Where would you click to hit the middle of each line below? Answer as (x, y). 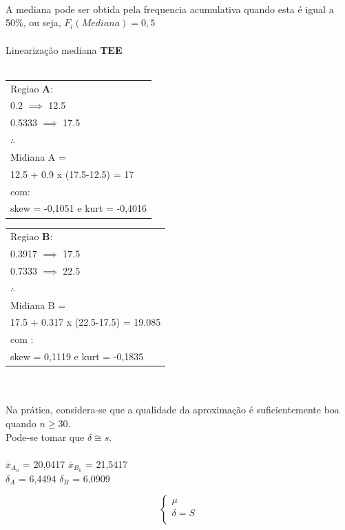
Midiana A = (38, 156)
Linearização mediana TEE (64, 49)
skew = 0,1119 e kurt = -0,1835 (77, 356)
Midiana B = (38, 305)
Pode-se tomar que (45, 436)
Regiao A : (32, 88)
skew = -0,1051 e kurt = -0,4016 (79, 208)
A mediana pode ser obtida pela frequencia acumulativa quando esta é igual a (170, 9)
